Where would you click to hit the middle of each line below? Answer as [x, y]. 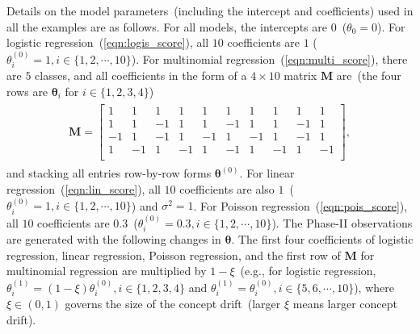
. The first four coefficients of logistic [322, 239]
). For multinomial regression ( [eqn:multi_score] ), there [269, 58]
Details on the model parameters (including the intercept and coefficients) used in [210, 10]
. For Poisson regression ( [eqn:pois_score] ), [300, 205]
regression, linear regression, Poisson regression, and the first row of [174, 255]
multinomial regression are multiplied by [107, 271]
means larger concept [345, 304]
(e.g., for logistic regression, [308, 271]
